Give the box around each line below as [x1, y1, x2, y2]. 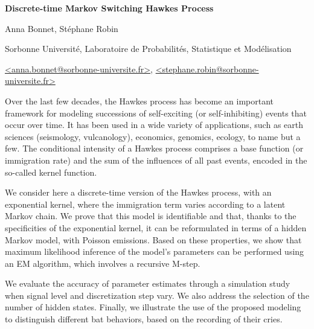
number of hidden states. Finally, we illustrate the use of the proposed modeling [5, 301, 301, 313]
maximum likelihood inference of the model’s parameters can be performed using [5, 245, 304, 258]
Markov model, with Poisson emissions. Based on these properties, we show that [5, 233, 302, 246]
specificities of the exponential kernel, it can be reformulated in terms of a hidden [5, 221, 307, 234]
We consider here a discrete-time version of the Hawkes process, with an [5, 186, 272, 199]
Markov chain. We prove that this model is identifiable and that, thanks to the [5, 209, 296, 222]
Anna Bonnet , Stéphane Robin [5, 22, 118, 34]
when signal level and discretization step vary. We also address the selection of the [5, 289, 309, 301]
